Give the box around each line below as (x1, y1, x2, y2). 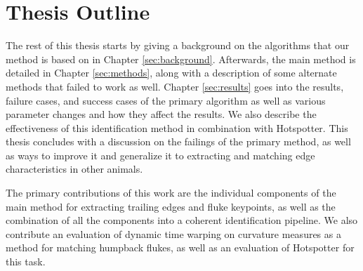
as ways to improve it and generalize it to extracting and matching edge (6, 147, 315, 162)
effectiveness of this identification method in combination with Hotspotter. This (6, 120, 348, 135)
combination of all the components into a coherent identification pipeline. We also (6, 213, 358, 227)
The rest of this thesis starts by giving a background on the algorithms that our (6, 38, 350, 53)
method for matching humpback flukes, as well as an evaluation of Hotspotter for (6, 240, 355, 255)
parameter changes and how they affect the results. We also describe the (6, 107, 317, 121)
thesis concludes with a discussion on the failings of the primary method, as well (6, 134, 351, 149)
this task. (6, 254, 46, 269)
